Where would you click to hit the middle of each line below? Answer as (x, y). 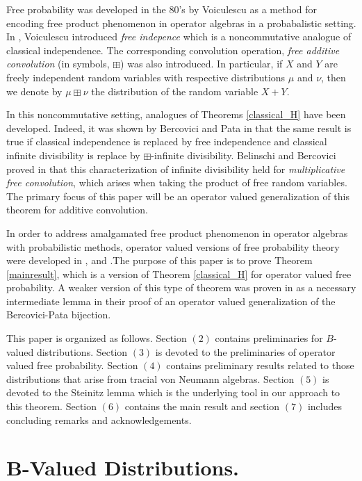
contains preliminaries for (269, 338)
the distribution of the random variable (175, 91)
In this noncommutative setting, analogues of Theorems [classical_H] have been (176, 114)
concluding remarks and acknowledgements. (99, 419)
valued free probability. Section (72, 365)
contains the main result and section (202, 406)
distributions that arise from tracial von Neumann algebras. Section (150, 378)
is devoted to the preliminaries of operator (245, 351)
